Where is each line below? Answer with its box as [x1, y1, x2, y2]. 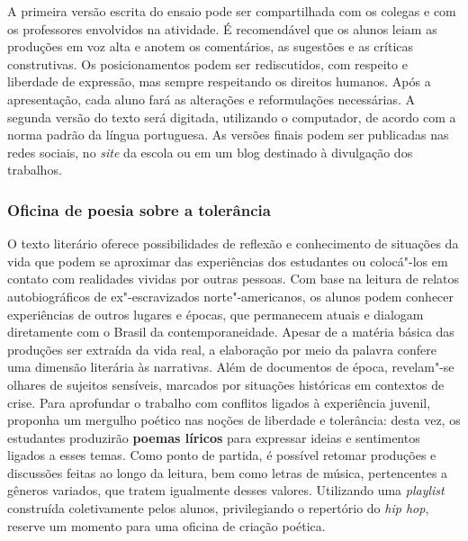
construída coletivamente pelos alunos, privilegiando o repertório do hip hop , [7, 499, 429, 518]
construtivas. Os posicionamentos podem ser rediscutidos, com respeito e [7, 54, 408, 73]
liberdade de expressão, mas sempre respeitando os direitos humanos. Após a [7, 72, 431, 91]
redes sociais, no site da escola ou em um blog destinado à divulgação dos [7, 142, 413, 161]
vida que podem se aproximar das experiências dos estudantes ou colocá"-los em [7, 251, 448, 270]
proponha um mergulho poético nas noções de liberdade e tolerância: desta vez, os [7, 410, 461, 429]
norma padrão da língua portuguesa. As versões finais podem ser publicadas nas [7, 125, 449, 144]
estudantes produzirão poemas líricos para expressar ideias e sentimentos [7, 428, 420, 446]
